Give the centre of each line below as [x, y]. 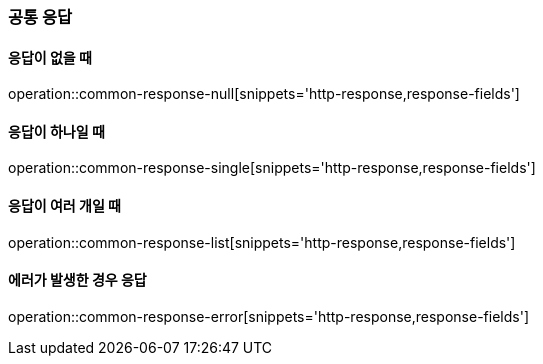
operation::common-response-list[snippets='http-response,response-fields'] [262, 242]
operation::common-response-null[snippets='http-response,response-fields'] [264, 94]
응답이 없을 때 [50, 57]
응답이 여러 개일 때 [64, 206]
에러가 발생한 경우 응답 [77, 280]
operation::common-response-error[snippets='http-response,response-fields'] [268, 316]
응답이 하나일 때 [56, 131]
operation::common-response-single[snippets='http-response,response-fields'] [272, 168]
